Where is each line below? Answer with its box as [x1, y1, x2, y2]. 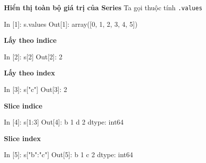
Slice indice [4, 100, 43, 110]
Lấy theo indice [4, 35, 57, 45]
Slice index [4, 133, 41, 143]
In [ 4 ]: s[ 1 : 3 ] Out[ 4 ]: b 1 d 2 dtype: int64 [4, 117, 124, 127]
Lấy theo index [4, 68, 55, 78]
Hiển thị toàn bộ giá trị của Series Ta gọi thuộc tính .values [4, 2, 203, 12]
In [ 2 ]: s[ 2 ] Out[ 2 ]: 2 [4, 51, 63, 61]
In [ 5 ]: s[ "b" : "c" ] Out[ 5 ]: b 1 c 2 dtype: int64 [4, 149, 133, 160]
